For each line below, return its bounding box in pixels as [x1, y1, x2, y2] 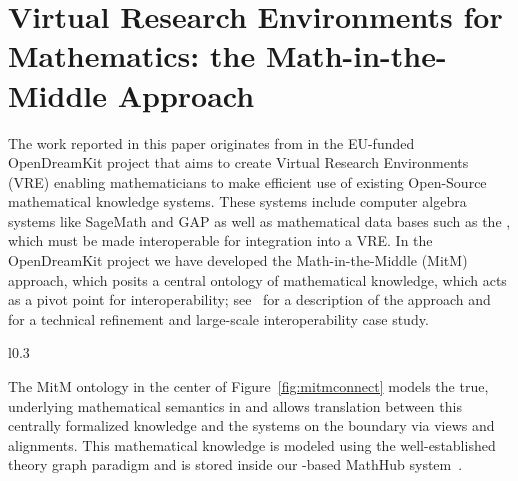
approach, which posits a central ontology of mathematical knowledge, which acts [8, 269, 507, 290]
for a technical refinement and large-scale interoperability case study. [8, 308, 429, 329]
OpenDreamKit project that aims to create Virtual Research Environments [8, 152, 469, 173]
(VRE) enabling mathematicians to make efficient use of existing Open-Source [8, 171, 487, 192]
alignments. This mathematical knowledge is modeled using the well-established [8, 434, 496, 455]
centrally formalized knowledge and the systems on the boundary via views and [8, 415, 495, 436]
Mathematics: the [8, 35, 256, 76]
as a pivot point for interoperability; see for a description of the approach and [8, 289, 491, 310]
